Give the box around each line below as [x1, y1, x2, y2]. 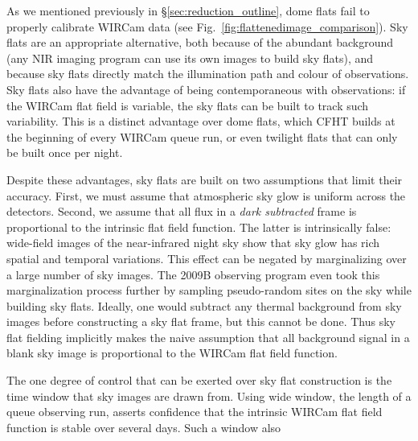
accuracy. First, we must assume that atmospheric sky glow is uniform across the [6, 187, 406, 204]
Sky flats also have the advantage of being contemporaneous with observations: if [6, 80, 406, 97]
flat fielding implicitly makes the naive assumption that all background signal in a [6, 328, 410, 345]
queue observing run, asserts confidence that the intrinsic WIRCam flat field [6, 403, 383, 420]
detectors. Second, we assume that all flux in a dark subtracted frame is [6, 203, 357, 220]
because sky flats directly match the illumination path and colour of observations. [6, 65, 409, 82]
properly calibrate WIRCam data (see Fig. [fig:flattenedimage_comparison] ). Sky [6, 18, 408, 35]
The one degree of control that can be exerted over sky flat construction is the [6, 372, 392, 389]
